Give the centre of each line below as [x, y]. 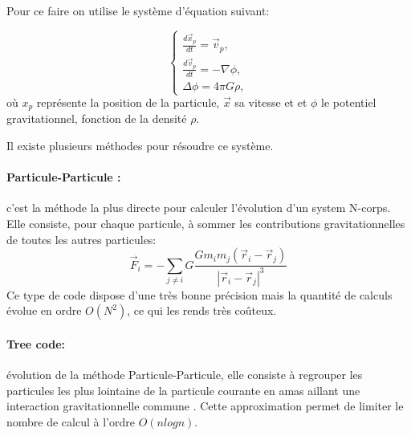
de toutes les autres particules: [81, 239]
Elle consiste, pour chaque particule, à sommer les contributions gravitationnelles [206, 224]
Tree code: [36, 343]
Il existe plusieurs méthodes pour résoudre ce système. [140, 146]
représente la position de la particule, [128, 102]
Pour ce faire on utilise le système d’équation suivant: [138, 10]
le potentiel [349, 102]
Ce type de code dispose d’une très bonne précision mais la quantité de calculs [199, 294]
